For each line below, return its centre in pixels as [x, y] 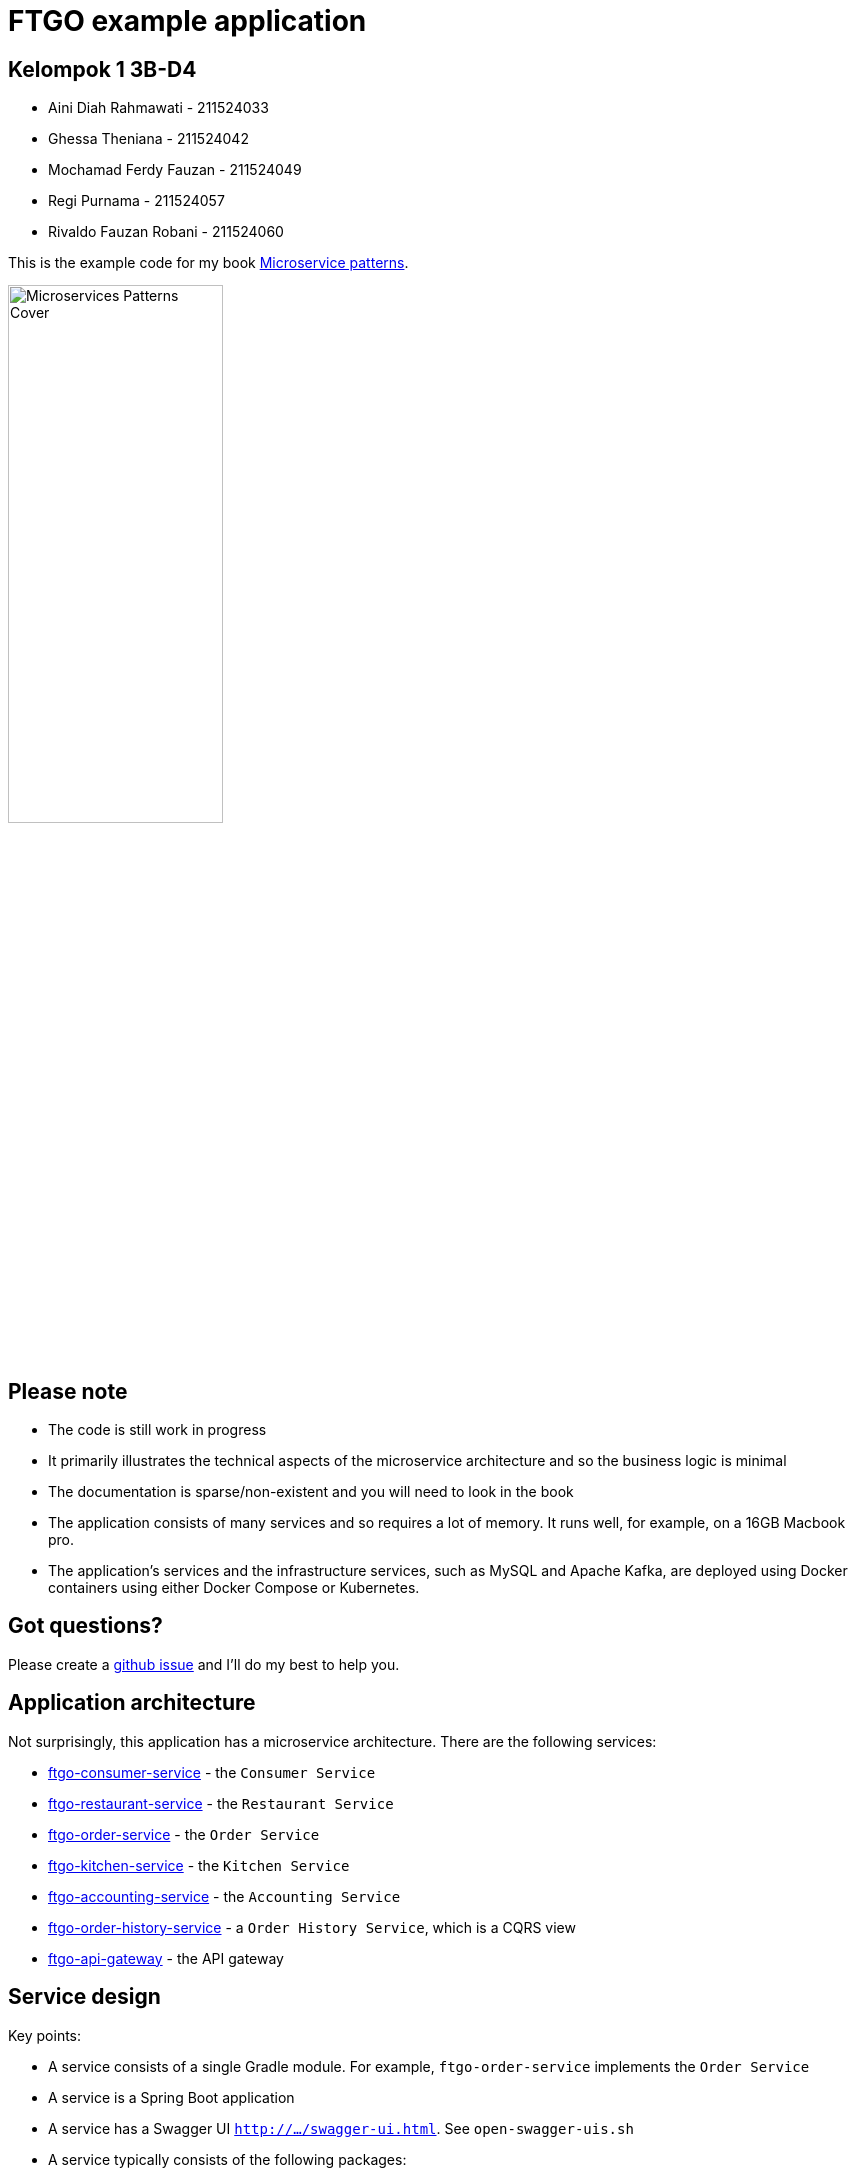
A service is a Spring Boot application [171, 2097]
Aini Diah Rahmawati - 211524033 [158, 108]
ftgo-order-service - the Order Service [184, 1834]
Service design [84, 1997]
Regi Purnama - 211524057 [136, 201]
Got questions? [85, 1626]
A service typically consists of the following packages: [227, 2159]
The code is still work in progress [157, 1430]
